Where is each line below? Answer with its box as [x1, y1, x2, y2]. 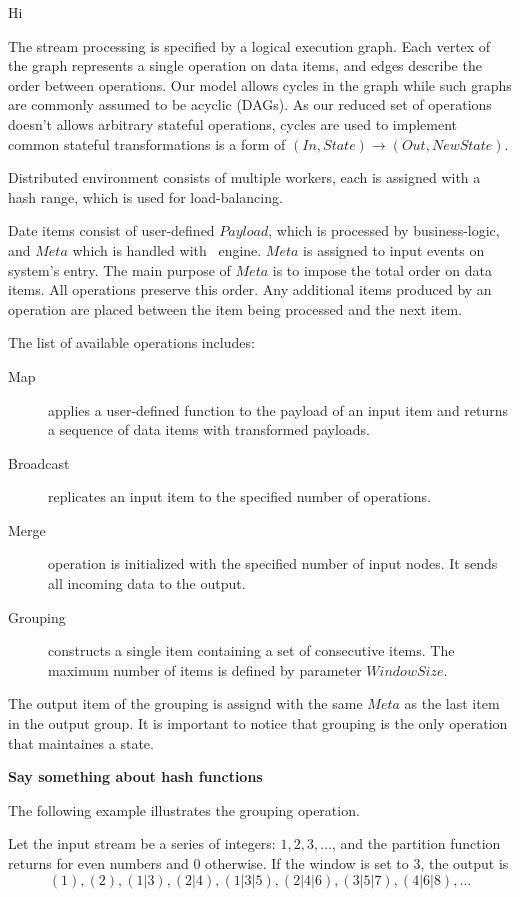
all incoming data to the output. [48, 573, 246, 594]
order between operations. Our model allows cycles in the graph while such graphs [8, 74, 512, 95]
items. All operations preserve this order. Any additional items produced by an [8, 279, 492, 300]
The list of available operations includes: [8, 332, 255, 353]
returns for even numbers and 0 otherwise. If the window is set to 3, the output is [8, 853, 509, 873]
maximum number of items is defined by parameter [48, 659, 362, 680]
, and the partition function [331, 833, 501, 854]
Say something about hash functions [8, 766, 263, 787]
